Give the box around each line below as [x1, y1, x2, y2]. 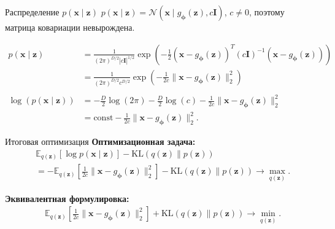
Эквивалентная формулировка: [5, 192, 129, 204]
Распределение [5, 6, 60, 18]
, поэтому [248, 6, 285, 18]
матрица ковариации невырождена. [5, 21, 135, 33]
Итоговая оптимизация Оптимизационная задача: [5, 135, 196, 148]
